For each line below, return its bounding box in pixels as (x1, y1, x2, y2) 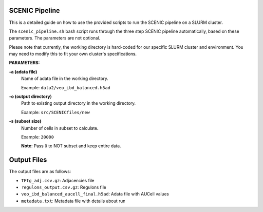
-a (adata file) (9, 69, 38, 75)
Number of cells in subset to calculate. (21, 125, 99, 131)
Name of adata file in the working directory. (21, 76, 109, 81)
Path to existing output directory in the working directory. (21, 100, 136, 106)
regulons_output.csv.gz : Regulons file (21, 184, 107, 190)
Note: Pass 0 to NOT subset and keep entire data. (21, 143, 121, 149)
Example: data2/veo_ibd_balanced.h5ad (21, 84, 111, 90)
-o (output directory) (9, 94, 52, 99)
